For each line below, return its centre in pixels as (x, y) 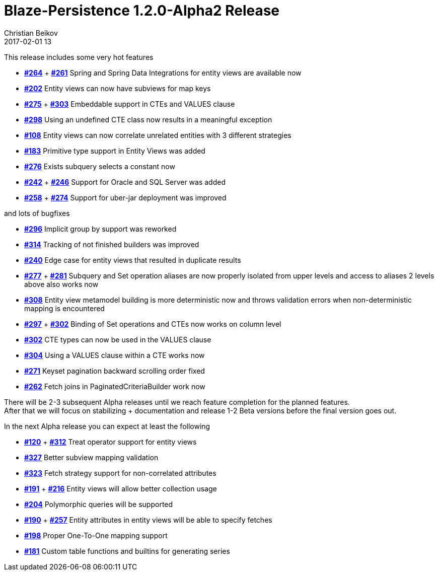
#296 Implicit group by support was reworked (100, 229)
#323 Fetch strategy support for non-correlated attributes (120, 473)
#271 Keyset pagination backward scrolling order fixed (115, 371)
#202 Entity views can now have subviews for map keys (118, 88)
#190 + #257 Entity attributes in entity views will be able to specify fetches (148, 520)
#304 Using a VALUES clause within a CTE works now (115, 355)
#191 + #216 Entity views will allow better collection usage (121, 488)
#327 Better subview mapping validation (91, 457)
